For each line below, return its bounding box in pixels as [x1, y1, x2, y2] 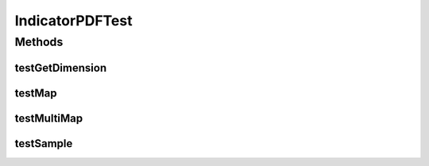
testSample [14, 137, 73, 150]
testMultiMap [14, 111, 83, 125]
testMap [14, 86, 57, 100]
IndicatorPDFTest [14, 12, 133, 29]
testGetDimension [14, 61, 107, 74]
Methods [14, 35, 64, 49]
